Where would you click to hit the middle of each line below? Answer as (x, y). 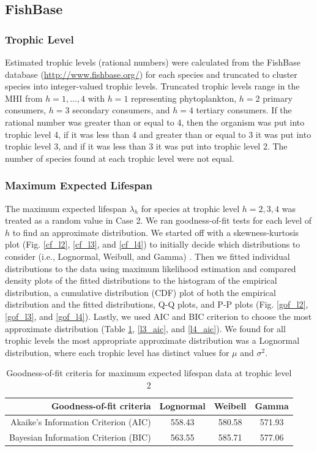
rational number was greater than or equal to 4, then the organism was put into (155, 122)
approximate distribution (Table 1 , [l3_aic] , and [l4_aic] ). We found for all (145, 328)
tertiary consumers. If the (244, 110)
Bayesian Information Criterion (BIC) (80, 437)
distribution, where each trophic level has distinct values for (117, 352)
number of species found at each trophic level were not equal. (120, 158)
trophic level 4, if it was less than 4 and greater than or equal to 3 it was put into (158, 134)
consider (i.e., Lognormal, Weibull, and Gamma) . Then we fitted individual (147, 256)
